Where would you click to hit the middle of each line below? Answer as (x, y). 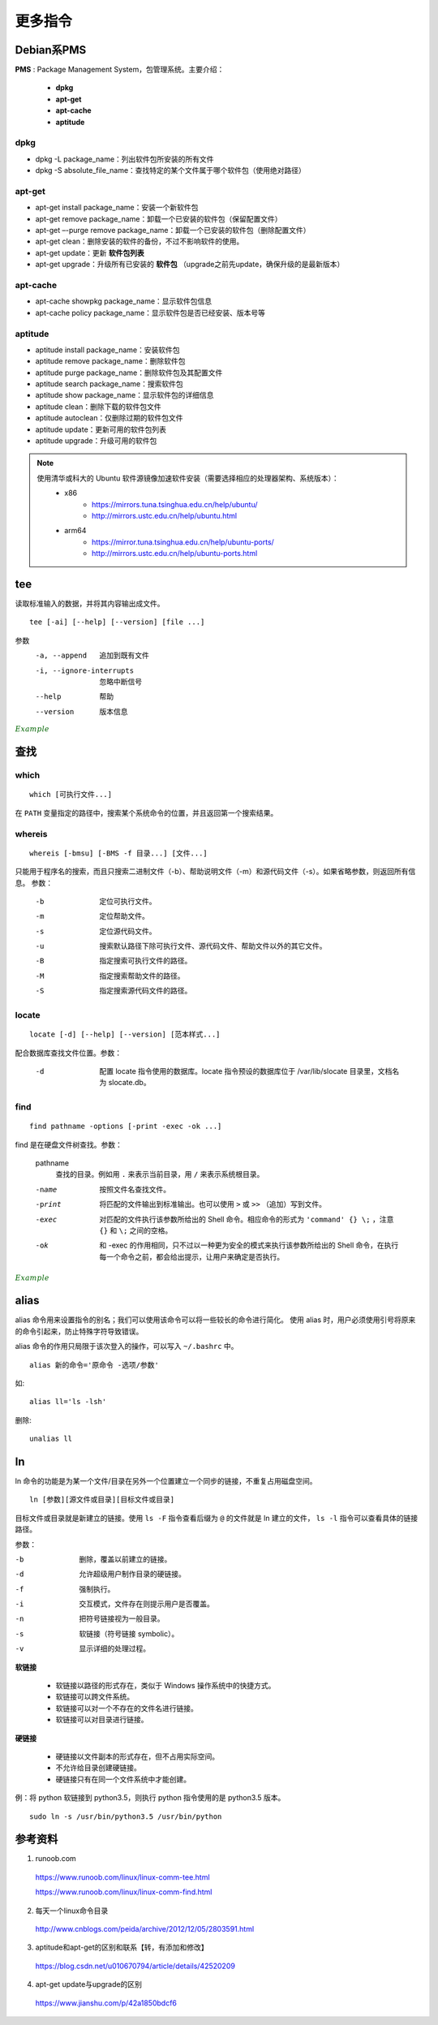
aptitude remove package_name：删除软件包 (110, 361)
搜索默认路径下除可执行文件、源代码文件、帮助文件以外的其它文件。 (213, 946)
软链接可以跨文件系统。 (94, 1697)
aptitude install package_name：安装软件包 (107, 350)
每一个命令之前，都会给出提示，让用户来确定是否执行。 (191, 1256)
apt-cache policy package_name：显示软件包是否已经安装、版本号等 (150, 312)
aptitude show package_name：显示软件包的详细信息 (125, 395)
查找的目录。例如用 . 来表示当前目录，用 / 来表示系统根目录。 (160, 1174)
